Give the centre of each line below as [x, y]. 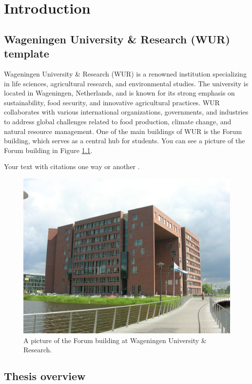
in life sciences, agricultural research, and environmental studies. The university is [126, 83]
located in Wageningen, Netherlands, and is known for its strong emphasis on [119, 93]
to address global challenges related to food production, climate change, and [118, 121]
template [27, 53]
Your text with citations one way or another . [72, 166]
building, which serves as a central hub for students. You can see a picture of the [125, 141]
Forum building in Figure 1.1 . [48, 150]
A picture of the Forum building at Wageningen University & [115, 340]
